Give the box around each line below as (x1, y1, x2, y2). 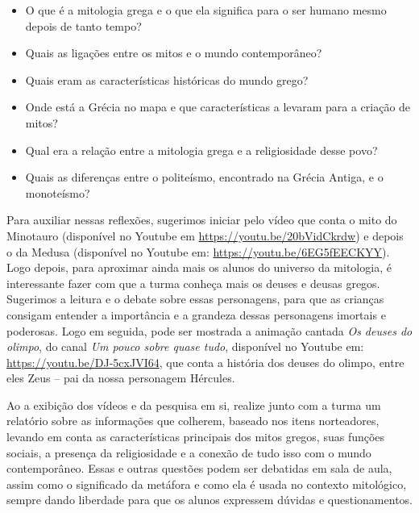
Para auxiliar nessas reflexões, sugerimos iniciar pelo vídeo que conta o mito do (6, 211, 397, 228)
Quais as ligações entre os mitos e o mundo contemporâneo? (25, 44, 322, 61)
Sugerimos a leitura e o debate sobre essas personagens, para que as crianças (6, 290, 384, 307)
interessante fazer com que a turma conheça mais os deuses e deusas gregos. (6, 274, 380, 291)
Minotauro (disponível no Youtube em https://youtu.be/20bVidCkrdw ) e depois (6, 227, 404, 244)
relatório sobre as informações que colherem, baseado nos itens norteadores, (6, 412, 380, 429)
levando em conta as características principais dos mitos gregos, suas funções (6, 428, 385, 445)
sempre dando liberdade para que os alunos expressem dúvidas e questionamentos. (6, 491, 413, 508)
